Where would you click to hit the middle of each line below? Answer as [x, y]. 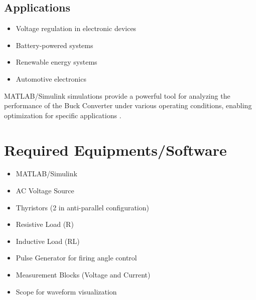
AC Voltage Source [45, 191]
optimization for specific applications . [63, 115]
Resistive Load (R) [45, 224]
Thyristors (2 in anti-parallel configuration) [82, 207]
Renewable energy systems [56, 62]
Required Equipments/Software [115, 149]
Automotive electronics [51, 78]
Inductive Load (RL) [48, 241]
